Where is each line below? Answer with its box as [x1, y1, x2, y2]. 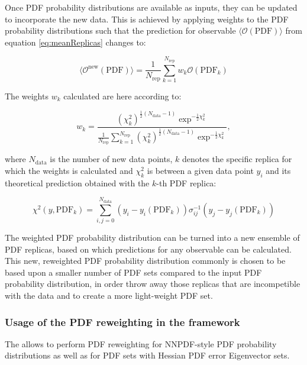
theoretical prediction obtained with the [5, 176, 150, 189]
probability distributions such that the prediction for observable [5, 24, 236, 37]
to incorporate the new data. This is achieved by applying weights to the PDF [5, 12, 289, 25]
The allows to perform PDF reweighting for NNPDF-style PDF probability [5, 337, 277, 350]
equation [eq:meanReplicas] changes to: [5, 35, 146, 48]
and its [266, 164, 291, 176]
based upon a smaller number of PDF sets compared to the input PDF [5, 266, 262, 278]
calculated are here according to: [63, 89, 182, 102]
